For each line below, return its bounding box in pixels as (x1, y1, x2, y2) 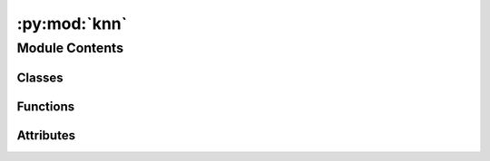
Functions (16, 99, 75, 114)
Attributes (16, 128, 76, 143)
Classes (16, 70, 64, 85)
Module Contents (16, 40, 124, 56)
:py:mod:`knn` (16, 14, 127, 33)
